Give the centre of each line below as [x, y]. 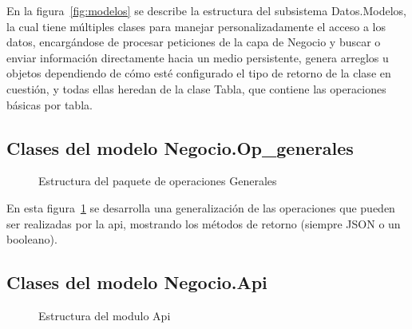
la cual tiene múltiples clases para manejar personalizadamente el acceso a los [196, 26]
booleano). [32, 239]
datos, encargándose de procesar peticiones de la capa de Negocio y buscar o [194, 42]
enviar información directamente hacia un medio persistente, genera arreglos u [198, 57]
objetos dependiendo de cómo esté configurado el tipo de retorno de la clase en [199, 73]
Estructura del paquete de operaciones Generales [158, 181]
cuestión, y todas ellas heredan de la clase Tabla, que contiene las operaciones [196, 88]
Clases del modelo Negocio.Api [137, 282]
